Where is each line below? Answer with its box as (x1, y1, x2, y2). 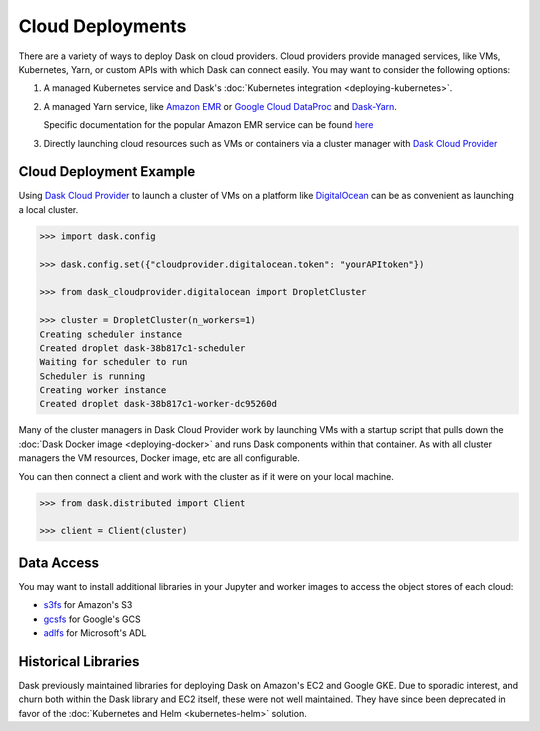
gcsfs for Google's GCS (43, 613, 141, 625)
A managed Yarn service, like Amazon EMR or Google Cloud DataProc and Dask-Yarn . (43, 100, 397, 112)
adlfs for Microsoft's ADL (43, 627, 147, 639)
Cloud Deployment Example (18, 163, 196, 180)
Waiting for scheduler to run (39, 356, 188, 368)
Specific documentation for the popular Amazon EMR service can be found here (43, 119, 374, 131)
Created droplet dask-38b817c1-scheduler (39, 342, 246, 354)
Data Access (18, 554, 100, 571)
